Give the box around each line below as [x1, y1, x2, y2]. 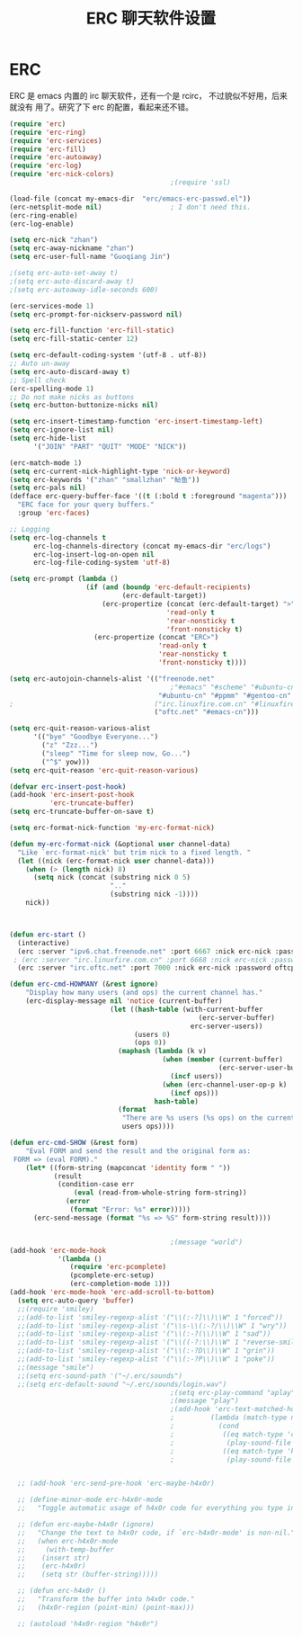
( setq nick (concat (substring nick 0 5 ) [32, 873, 191, 882]
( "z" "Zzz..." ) [41, 741, 99, 750]
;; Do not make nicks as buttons [9, 392, 135, 401]
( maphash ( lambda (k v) [118, 1047, 207, 1056]
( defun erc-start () [9, 930, 87, 939]
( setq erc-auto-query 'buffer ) [17, 1296, 135, 1305]
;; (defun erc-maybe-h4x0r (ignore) [17, 1520, 155, 1529]
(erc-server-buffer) [198, 1013, 276, 1022]
